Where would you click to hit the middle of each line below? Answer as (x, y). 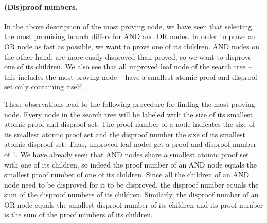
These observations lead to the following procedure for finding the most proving (130, 104)
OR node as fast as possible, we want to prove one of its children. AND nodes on (132, 46)
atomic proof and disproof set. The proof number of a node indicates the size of (130, 124)
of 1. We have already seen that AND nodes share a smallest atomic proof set (127, 154)
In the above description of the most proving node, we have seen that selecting (128, 26)
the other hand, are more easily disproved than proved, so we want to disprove (128, 56)
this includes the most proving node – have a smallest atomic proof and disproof (131, 76)
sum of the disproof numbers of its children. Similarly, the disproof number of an (131, 194)
